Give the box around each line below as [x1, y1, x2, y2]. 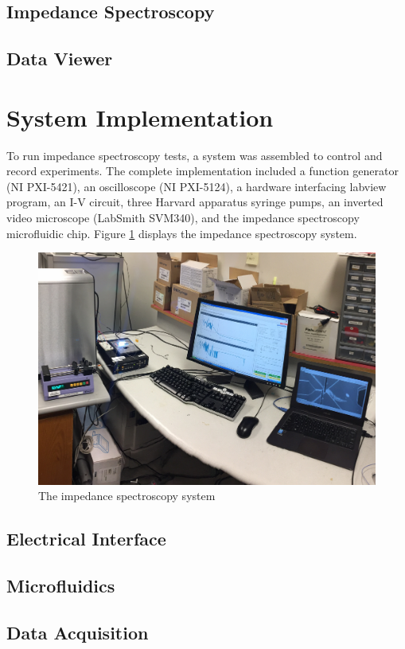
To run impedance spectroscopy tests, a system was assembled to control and [6, 147, 383, 163]
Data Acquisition [6, 620, 149, 644]
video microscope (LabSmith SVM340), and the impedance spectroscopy [6, 209, 360, 226]
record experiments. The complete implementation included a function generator [6, 162, 399, 179]
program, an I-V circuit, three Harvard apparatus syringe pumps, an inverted [6, 194, 384, 210]
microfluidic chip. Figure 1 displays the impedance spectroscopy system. [6, 225, 357, 241]
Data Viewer [6, 46, 113, 71]
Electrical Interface [6, 526, 166, 551]
